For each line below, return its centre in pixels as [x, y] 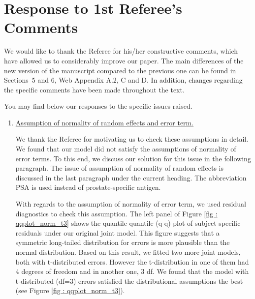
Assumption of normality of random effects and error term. [105, 122]
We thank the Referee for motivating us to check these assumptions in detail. [132, 139]
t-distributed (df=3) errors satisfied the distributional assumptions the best [129, 281]
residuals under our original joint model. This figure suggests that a [117, 232]
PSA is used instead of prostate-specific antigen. [88, 187]
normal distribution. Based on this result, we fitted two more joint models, [128, 252]
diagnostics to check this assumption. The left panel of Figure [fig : [116, 213]
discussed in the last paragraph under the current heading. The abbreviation [131, 177]
